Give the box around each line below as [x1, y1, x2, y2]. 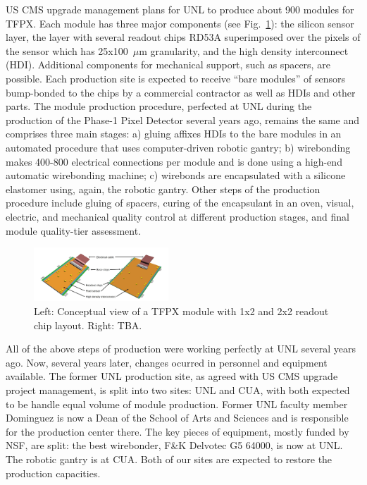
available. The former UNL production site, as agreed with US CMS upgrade [6, 369, 338, 383]
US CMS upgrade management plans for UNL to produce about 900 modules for [6, 2, 354, 16]
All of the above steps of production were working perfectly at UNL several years [6, 341, 356, 356]
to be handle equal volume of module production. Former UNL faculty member [6, 396, 348, 411]
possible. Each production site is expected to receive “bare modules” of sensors [6, 70, 345, 85]
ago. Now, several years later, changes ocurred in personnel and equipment [6, 355, 328, 369]
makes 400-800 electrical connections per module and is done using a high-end [6, 154, 342, 168]
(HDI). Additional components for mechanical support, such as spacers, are [6, 57, 330, 72]
